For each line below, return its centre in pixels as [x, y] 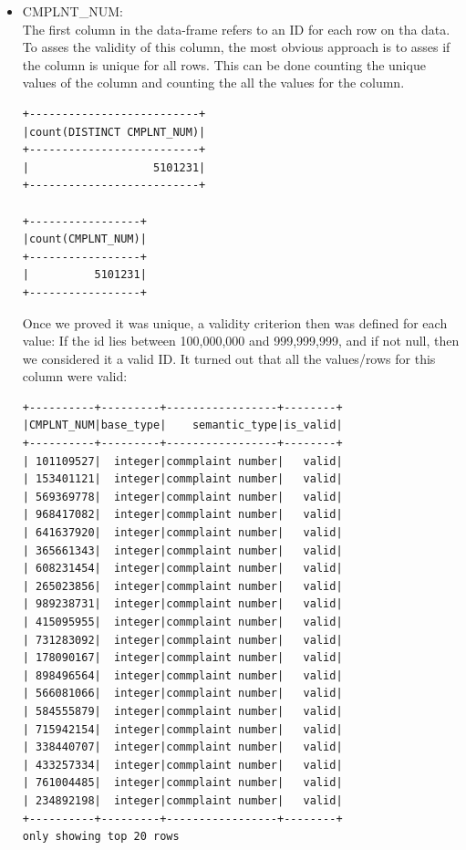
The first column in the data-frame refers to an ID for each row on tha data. [236, 29]
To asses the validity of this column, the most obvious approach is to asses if [236, 47]
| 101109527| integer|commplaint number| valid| [182, 461]
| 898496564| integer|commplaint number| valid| [182, 675]
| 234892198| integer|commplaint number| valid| [182, 800]
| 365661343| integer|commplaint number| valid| [182, 550]
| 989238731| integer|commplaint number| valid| [182, 604]
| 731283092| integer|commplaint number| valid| [182, 640]
